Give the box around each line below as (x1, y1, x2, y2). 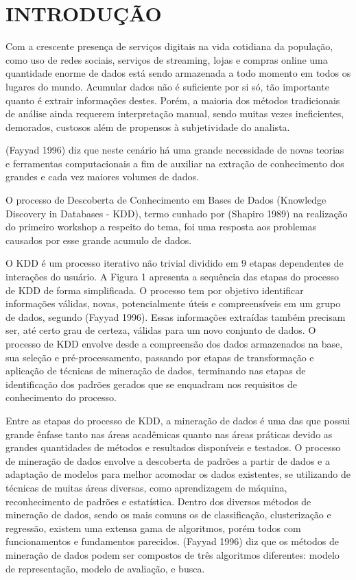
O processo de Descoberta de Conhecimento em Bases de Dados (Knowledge (5, 193, 327, 207)
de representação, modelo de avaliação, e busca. (5, 561, 205, 575)
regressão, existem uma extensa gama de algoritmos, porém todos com (5, 520, 301, 535)
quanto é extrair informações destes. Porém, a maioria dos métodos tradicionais (5, 93, 340, 107)
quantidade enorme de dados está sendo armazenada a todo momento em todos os (5, 66, 351, 80)
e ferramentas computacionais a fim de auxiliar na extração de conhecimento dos (5, 156, 344, 170)
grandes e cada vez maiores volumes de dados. (5, 169, 199, 184)
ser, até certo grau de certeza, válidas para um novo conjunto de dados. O (5, 323, 316, 337)
